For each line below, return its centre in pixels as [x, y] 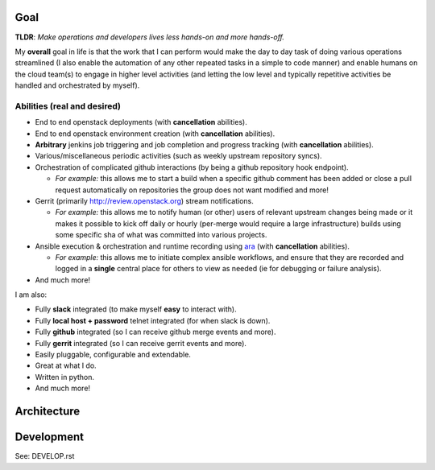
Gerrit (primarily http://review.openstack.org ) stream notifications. [144, 200]
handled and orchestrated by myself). [77, 85]
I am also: [31, 295]
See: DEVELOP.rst [45, 456]
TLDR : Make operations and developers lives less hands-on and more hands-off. [150, 37]
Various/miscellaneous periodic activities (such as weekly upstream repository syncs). [178, 156]
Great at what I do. [66, 365]
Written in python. [65, 377]
